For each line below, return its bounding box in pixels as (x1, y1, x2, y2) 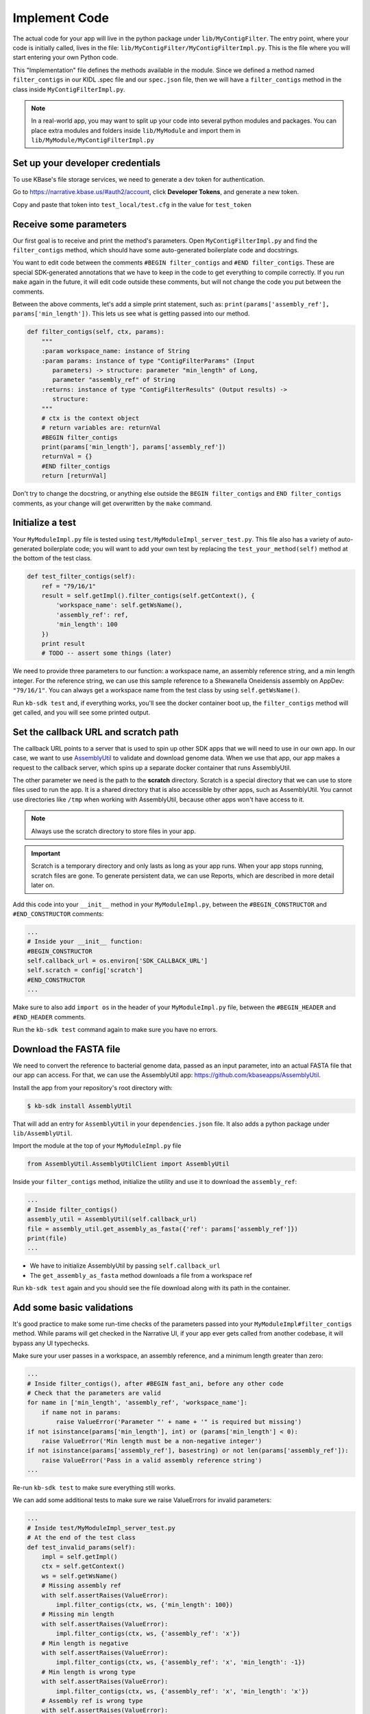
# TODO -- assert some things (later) (41, 649, 172, 657)
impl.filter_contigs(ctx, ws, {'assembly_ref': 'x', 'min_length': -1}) (56, 1658, 306, 1666)
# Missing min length (41, 1610, 114, 1618)
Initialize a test (12, 517, 77, 529)
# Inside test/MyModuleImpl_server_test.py (27, 1524, 176, 1532)
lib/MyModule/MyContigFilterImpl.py (31, 136, 154, 144)
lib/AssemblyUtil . (12, 1129, 73, 1137)
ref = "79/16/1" (41, 582, 96, 590)
